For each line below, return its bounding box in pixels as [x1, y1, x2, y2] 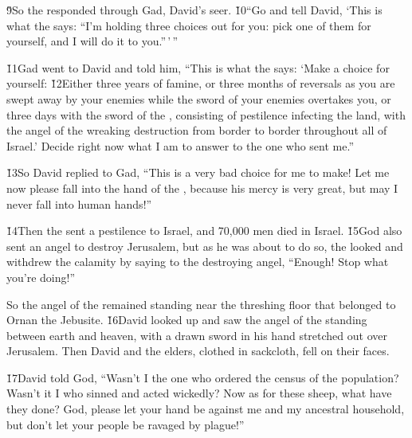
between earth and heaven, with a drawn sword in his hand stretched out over [6, 327, 387, 343]
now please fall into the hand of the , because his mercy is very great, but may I [6, 179, 398, 196]
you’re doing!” [6, 268, 76, 285]
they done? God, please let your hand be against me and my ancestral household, [6, 401, 405, 417]
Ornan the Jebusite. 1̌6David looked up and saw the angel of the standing [6, 311, 367, 328]
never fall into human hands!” [6, 195, 152, 212]
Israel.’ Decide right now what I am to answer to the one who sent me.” [6, 137, 355, 154]
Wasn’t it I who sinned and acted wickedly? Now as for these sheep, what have [6, 385, 392, 401]
